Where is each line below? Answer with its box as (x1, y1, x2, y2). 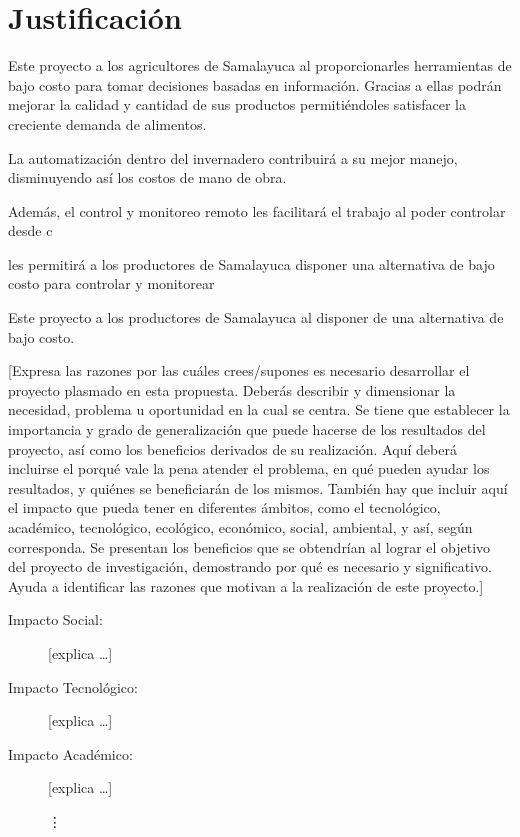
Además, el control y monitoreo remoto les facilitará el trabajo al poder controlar (8, 200, 506, 221)
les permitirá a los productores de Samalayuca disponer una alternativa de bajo (8, 253, 495, 274)
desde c (8, 220, 53, 241)
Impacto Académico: (8, 743, 133, 764)
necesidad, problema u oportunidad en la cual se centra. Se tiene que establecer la (8, 399, 510, 420)
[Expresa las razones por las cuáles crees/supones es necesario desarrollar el (8, 360, 470, 381)
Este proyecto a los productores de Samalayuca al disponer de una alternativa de (8, 307, 504, 328)
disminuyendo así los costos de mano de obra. (8, 167, 287, 188)
